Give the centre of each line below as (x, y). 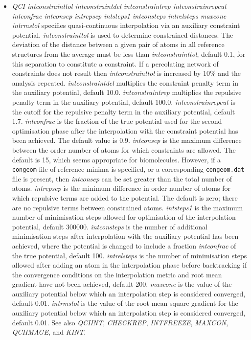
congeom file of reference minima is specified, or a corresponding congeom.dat (128, 169)
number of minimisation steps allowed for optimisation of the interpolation (124, 217)
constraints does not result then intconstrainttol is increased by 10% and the (126, 73)
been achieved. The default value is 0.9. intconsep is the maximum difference (127, 140)
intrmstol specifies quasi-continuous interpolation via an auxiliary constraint (126, 25)
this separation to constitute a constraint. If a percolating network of (115, 63)
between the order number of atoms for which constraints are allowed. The (124, 149)
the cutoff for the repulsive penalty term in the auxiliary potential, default (124, 111)
